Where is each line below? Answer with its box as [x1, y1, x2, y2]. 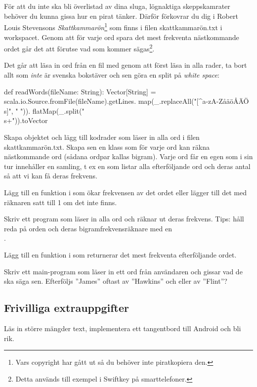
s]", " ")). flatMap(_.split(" [4, 105, 85, 116]
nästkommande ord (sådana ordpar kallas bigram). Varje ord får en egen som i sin [4, 151, 253, 162]
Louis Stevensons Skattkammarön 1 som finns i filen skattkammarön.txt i [4, 21, 222, 33]
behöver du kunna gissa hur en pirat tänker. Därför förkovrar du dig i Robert [4, 10, 238, 21]
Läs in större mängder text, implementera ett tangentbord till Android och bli [4, 323, 241, 333]
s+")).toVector [4, 115, 48, 126]
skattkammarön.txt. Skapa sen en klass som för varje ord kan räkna [4, 141, 210, 152]
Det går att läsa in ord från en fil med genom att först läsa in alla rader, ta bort [4, 60, 247, 70]
